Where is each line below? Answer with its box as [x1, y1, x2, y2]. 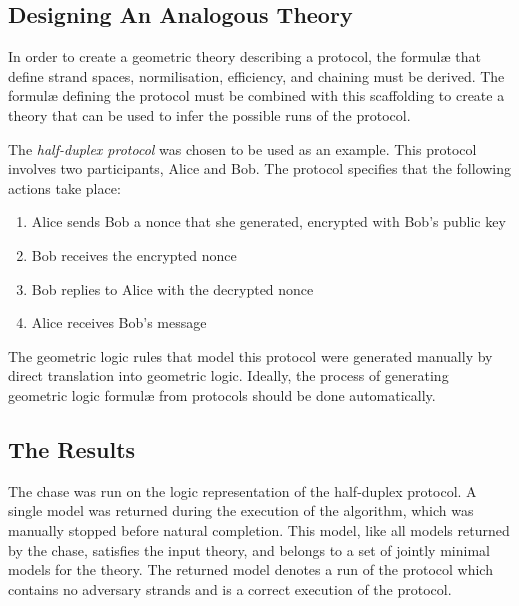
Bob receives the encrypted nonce [31, 244, 237, 265]
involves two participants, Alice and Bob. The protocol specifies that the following [8, 158, 512, 179]
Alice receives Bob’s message [31, 312, 207, 333]
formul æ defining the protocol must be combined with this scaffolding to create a [8, 85, 505, 106]
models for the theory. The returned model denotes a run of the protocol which [8, 559, 493, 580]
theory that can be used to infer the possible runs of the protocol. [8, 104, 411, 125]
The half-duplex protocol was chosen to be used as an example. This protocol [8, 138, 477, 159]
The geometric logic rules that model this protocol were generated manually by [8, 345, 493, 366]
